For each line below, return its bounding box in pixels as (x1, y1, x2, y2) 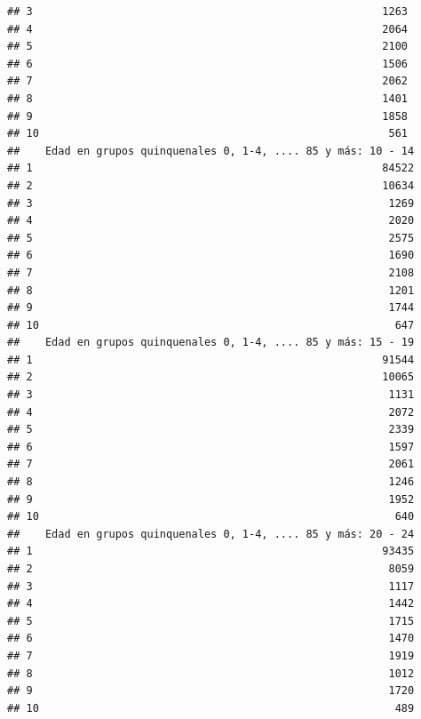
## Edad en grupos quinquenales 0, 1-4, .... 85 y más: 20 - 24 (7, 527, 415, 540)
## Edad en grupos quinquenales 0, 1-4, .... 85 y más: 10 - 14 (7, 144, 415, 157)
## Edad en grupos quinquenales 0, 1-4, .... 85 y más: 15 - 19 (7, 336, 415, 349)
